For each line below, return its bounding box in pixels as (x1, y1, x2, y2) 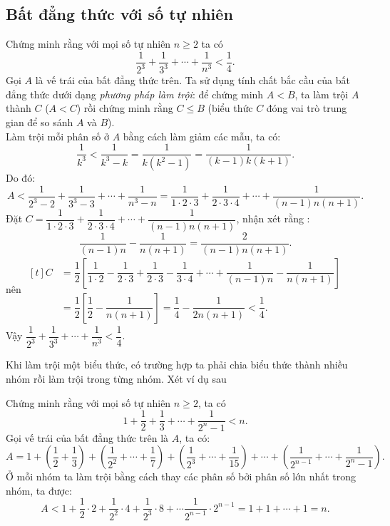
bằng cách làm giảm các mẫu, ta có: (123, 128, 281, 143)
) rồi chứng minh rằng (76, 100, 173, 115)
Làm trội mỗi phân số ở (6, 128, 109, 143)
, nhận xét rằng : (236, 211, 310, 226)
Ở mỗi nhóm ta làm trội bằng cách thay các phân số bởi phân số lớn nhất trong (6, 469, 356, 484)
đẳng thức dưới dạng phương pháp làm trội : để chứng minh (6, 86, 264, 101)
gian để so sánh (6, 114, 73, 129)
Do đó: (6, 170, 36, 185)
